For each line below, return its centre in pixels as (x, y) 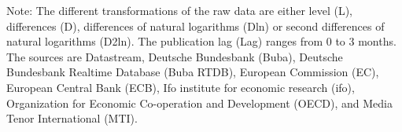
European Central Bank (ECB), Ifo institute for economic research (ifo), (181, 87)
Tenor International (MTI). (72, 118)
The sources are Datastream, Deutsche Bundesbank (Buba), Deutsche (175, 56)
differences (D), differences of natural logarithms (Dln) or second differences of (195, 26)
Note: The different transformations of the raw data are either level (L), (180, 10)
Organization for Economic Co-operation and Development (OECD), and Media (199, 103)
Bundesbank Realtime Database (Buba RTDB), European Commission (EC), (193, 72)
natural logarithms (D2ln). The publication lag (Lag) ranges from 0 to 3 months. (201, 41)
